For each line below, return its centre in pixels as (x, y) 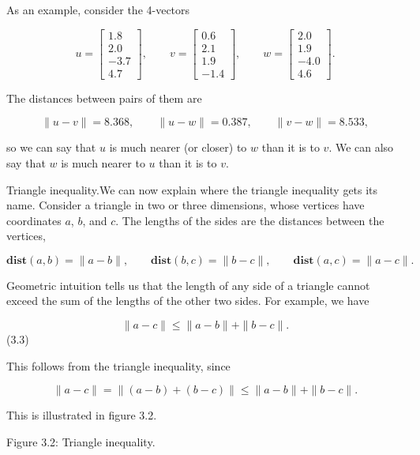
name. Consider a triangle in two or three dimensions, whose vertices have (186, 205)
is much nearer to (103, 162)
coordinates (34, 220)
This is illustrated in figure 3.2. (82, 415)
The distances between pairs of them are (104, 98)
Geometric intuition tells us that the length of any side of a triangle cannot (188, 285)
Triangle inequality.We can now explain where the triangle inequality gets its (192, 189)
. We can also (361, 147)
